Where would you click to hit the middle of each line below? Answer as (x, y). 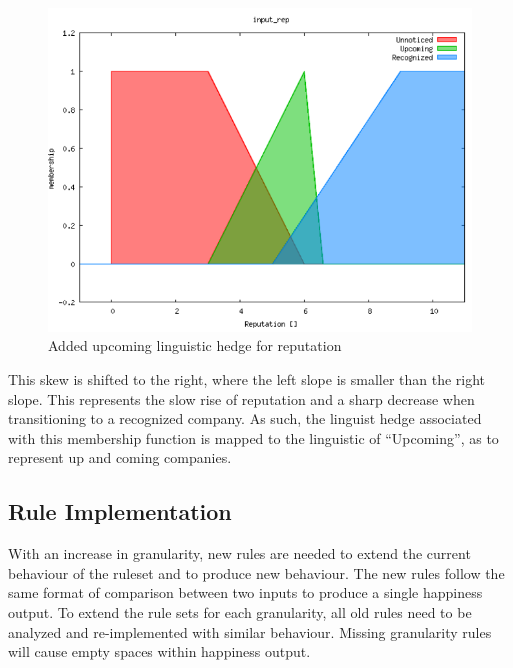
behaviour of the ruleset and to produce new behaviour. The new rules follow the (256, 572)
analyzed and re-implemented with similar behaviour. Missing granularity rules (250, 631)
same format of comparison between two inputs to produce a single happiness (245, 592)
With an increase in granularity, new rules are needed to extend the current (239, 553)
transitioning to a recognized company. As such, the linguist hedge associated (245, 418)
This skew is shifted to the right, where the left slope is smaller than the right (247, 379)
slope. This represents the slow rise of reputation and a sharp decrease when (241, 398)
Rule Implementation (120, 511)
